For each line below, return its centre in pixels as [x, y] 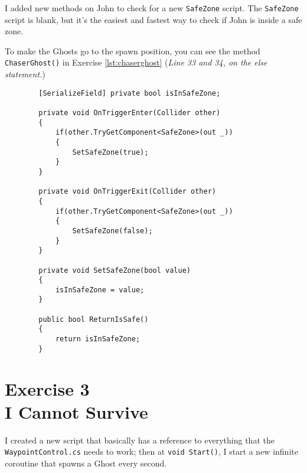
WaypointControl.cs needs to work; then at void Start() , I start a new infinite [151, 451]
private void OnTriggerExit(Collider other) [127, 192]
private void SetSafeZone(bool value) [115, 270]
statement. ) [25, 74]
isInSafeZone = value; [100, 290]
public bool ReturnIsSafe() [94, 319]
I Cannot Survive [76, 411]
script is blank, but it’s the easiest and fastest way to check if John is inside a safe [153, 19]
